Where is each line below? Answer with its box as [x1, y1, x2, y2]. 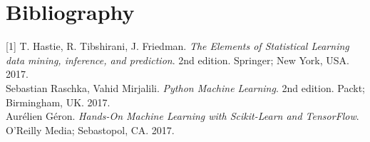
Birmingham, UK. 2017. [6, 94, 111, 109]
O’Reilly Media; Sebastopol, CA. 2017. [6, 122, 175, 137]
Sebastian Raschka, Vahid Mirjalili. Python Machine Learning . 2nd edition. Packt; [6, 80, 365, 95]
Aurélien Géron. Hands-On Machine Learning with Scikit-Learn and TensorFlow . [6, 108, 359, 123]
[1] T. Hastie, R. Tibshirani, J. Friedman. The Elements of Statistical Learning [6, 39, 349, 54]
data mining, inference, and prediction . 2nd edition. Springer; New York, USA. [6, 52, 349, 67]
